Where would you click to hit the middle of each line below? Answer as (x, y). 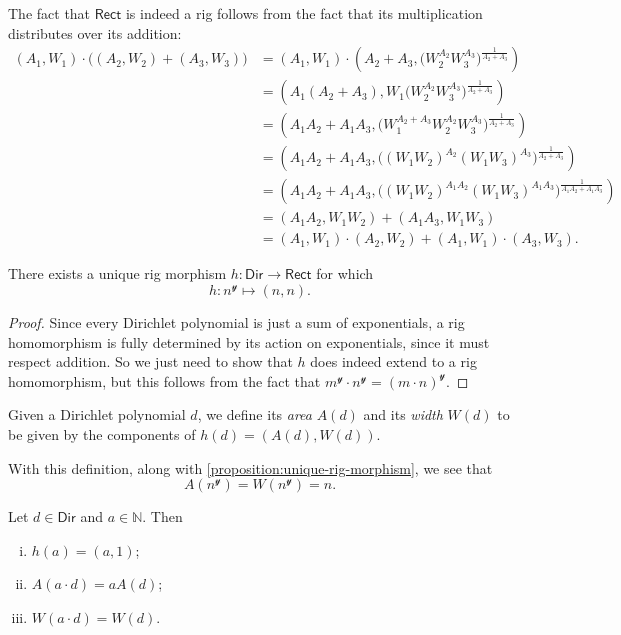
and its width (403, 414)
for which (345, 273)
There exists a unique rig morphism (117, 273)
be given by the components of (102, 433)
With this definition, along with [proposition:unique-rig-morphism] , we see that (250, 467)
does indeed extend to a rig (393, 361)
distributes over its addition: (95, 32)
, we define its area (254, 414)
